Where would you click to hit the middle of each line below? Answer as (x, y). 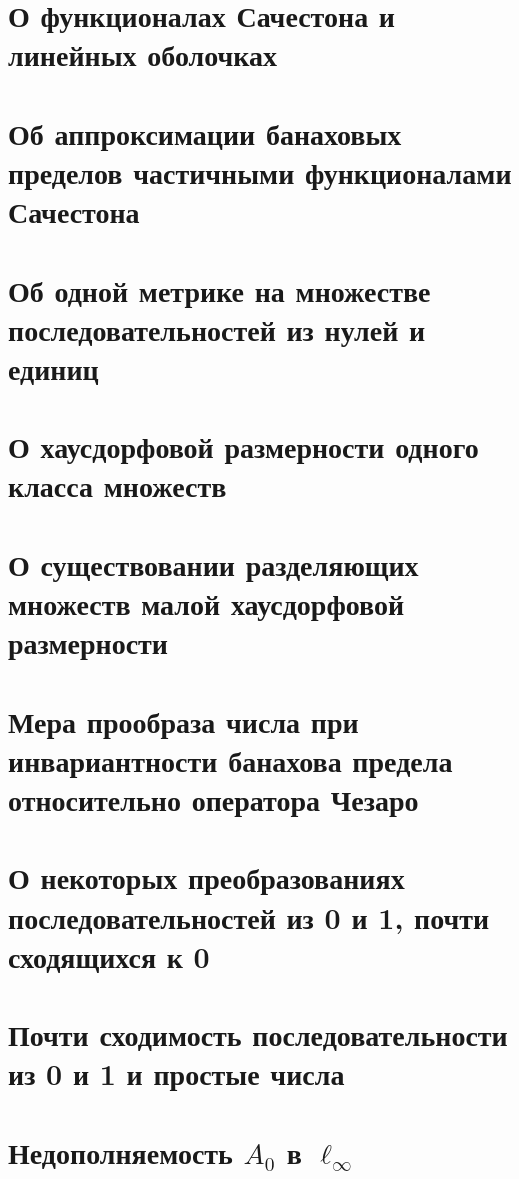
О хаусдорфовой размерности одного (243, 446)
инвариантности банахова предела (230, 759)
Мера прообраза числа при (183, 720)
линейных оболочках (142, 54)
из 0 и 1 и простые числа (176, 1073)
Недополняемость (120, 1151)
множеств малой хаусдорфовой (206, 603)
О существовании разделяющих (213, 563)
